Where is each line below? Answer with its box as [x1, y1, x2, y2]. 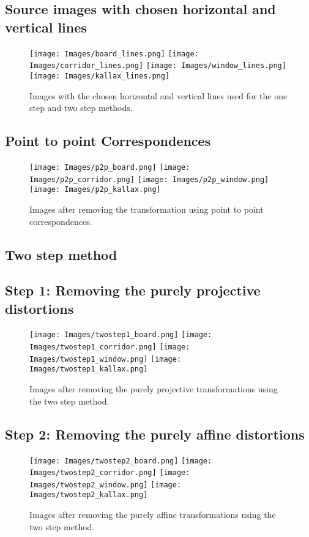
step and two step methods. [29, 101, 133, 114]
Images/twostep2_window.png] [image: [29, 480, 182, 489]
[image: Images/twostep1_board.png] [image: [29, 330, 212, 340]
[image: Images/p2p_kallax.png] [29, 185, 161, 194]
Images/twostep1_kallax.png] [29, 365, 148, 374]
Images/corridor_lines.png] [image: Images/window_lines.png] [29, 61, 286, 70]
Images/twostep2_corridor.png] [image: [29, 468, 190, 478]
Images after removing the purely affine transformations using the [29, 508, 276, 521]
